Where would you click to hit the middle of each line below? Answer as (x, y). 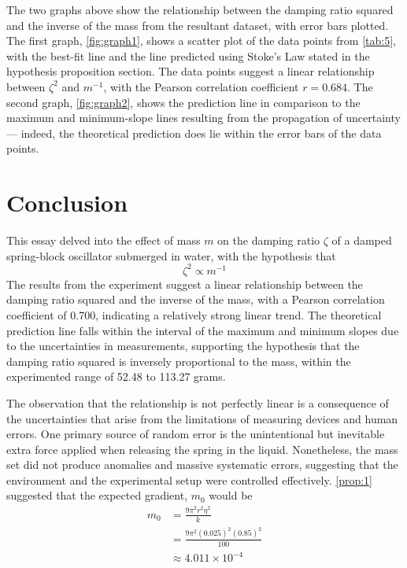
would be (231, 495)
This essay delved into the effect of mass (104, 240)
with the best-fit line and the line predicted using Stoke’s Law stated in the (188, 55)
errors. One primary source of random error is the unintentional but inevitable (196, 434)
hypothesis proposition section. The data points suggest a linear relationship (191, 71)
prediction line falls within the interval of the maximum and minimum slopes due (203, 330)
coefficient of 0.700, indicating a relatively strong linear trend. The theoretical (194, 314)
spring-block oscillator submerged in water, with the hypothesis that (171, 255)
